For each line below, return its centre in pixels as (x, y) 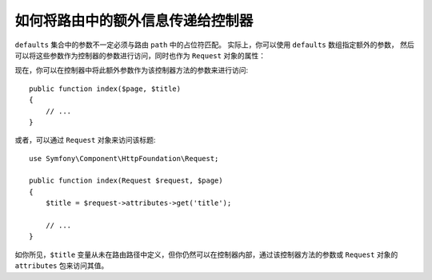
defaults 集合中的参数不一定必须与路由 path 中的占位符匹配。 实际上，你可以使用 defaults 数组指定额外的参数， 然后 (215, 45)
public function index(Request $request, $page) (126, 181)
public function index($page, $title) (105, 89)
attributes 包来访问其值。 (62, 266)
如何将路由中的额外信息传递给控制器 (134, 21)
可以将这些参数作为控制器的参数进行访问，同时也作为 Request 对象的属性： (140, 55)
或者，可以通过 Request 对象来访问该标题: (85, 140)
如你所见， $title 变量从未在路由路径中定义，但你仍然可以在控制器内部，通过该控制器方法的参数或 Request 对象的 (206, 254)
